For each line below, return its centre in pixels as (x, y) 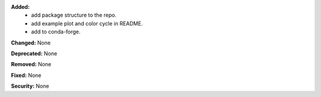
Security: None (30, 86)
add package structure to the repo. (74, 15)
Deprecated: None (34, 53)
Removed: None (31, 64)
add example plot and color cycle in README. (87, 23)
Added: (20, 7)
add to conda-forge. (56, 32)
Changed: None (31, 43)
